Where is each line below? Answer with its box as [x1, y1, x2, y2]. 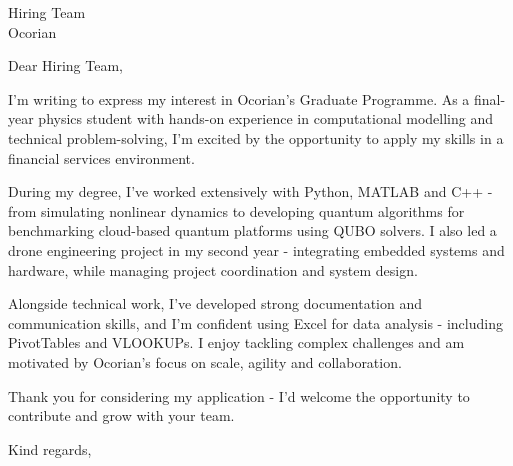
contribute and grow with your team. [8, 405, 235, 426]
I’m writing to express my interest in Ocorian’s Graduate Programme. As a [8, 88, 470, 109]
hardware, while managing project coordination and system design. [8, 259, 418, 280]
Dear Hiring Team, [8, 55, 123, 76]
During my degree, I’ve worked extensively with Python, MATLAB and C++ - [8, 181, 493, 202]
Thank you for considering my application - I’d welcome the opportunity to [8, 385, 470, 406]
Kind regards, [8, 438, 92, 459]
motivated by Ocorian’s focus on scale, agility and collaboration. [8, 351, 402, 372]
